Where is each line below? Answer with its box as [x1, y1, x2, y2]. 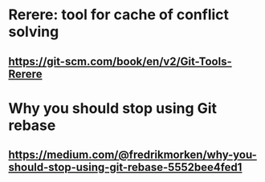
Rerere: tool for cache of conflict [8, 6, 230, 24]
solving [8, 22, 59, 41]
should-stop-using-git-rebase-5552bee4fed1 [8, 160, 243, 174]
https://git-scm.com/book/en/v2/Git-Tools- [8, 55, 232, 68]
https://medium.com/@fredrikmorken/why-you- [8, 148, 257, 162]
